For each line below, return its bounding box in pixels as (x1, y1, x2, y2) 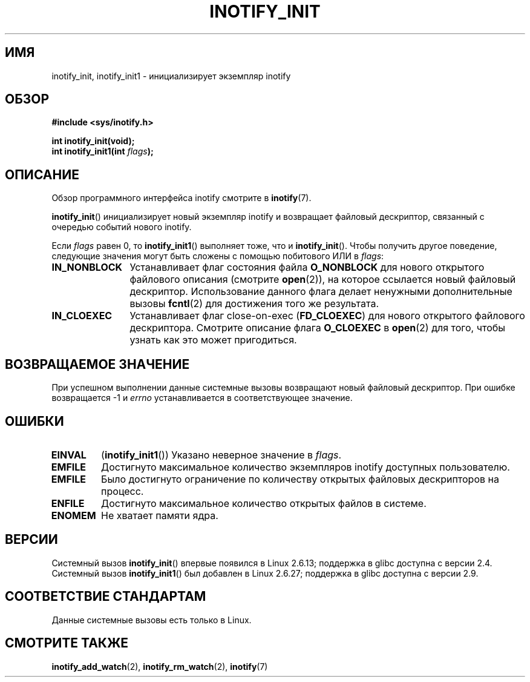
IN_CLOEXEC (51, 310, 113, 322)
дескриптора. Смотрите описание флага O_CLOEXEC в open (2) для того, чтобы (129, 322, 506, 334)
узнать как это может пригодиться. (129, 334, 297, 346)
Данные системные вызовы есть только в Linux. (51, 614, 252, 625)
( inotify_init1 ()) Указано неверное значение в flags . (101, 448, 342, 461)
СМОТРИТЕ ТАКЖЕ (5, 635, 129, 651)
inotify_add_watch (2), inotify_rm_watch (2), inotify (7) (51, 661, 268, 672)
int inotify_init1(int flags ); (51, 146, 154, 157)
